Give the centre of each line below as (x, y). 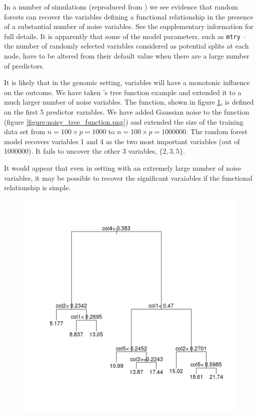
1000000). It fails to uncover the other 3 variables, (80, 151)
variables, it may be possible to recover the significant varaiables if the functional (128, 177)
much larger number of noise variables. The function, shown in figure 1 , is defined (129, 102)
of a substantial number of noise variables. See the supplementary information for (129, 26)
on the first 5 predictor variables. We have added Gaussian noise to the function (127, 112)
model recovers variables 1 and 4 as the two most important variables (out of (122, 141)
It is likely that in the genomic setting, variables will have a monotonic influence (127, 82)
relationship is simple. (37, 187)
